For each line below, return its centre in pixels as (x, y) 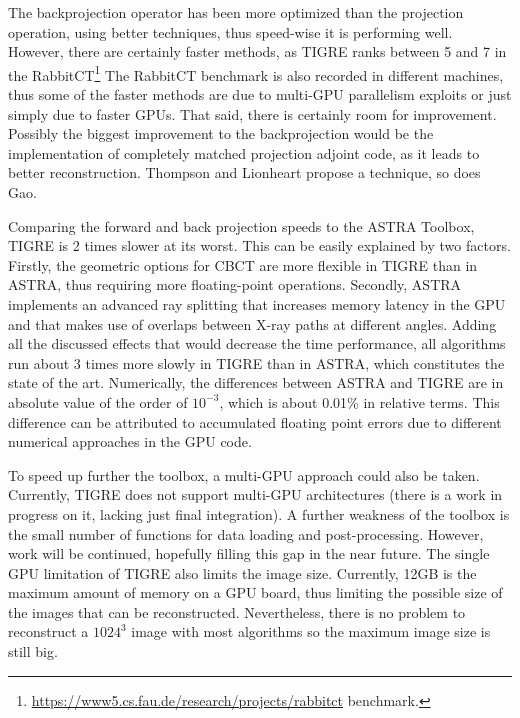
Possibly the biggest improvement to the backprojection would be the (221, 133)
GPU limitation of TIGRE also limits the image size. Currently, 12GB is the (242, 572)
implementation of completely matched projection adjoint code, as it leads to (244, 152)
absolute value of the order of (98, 401)
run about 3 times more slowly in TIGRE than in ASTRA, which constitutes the (256, 362)
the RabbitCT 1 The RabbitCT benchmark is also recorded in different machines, (256, 73)
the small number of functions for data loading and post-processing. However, (246, 533)
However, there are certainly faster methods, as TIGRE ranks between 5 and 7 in (257, 51)
